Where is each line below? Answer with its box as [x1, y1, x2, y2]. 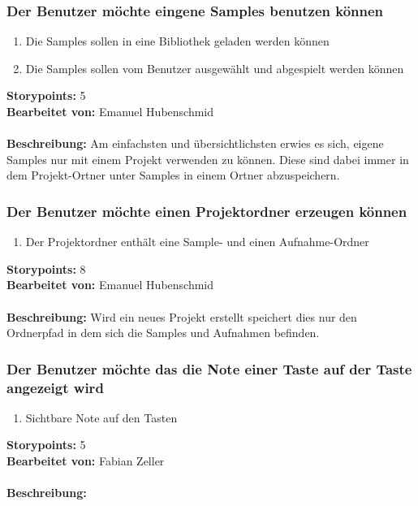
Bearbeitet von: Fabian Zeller [6, 452, 165, 469]
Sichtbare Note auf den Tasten [25, 409, 178, 426]
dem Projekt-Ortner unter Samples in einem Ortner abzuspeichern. [6, 167, 340, 184]
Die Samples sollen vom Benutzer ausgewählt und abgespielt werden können [25, 59, 404, 76]
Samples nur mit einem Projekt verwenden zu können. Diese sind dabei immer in [6, 150, 409, 167]
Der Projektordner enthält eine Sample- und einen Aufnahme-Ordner [25, 233, 369, 250]
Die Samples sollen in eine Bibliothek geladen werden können [25, 32, 330, 50]
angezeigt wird [6, 377, 104, 397]
